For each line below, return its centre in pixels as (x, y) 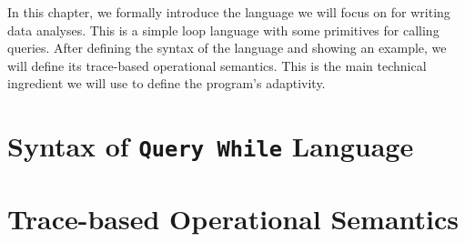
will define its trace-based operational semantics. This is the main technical (217, 65)
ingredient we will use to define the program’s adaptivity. (167, 83)
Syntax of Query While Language (211, 146)
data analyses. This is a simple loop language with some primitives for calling (223, 30)
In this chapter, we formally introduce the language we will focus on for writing (229, 12)
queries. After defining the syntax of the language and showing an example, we (227, 48)
